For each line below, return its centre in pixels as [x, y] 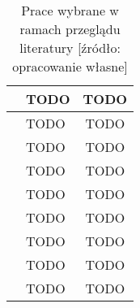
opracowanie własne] [70, 66]
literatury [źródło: [70, 48]
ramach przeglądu [70, 29]
